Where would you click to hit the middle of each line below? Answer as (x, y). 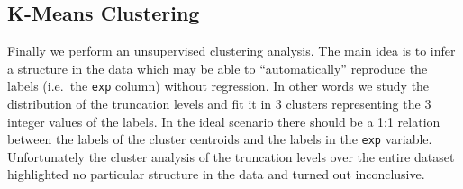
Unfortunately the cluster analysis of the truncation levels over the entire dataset (231, 156)
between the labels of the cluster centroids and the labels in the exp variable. (220, 139)
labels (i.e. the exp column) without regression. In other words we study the (218, 86)
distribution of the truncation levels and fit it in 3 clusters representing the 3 (219, 104)
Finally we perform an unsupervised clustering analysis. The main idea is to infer (231, 51)
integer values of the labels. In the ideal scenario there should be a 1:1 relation (224, 121)
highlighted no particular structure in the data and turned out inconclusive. (216, 174)
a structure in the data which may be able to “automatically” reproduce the (218, 68)
